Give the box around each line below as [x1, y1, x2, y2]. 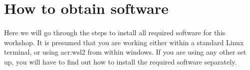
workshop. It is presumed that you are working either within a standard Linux [4, 37, 244, 47]
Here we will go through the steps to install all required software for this [4, 27, 226, 37]
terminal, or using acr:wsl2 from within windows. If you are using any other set [4, 47, 247, 57]
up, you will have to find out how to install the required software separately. [4, 56, 237, 67]
